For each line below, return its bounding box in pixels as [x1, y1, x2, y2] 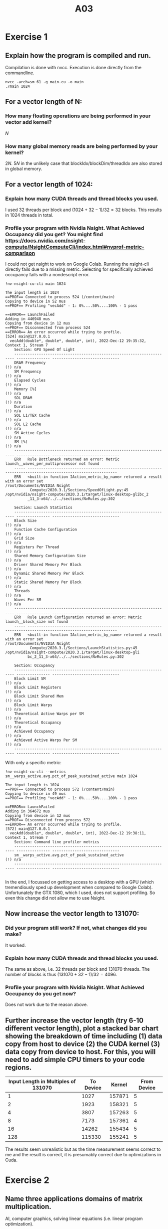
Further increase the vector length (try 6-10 [5, 1016, 144, 1024]
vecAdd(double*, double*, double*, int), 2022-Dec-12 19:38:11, [9, 830, 146, 835]
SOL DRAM [14, 395, 32, 400]
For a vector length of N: [5, 97, 82, 106]
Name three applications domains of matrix [5, 1194, 143, 1203]
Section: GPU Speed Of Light [14, 347, 75, 352]
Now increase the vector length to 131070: [5, 910, 139, 918]
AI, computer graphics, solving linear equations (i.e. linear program [5, 1215, 143, 1221]
